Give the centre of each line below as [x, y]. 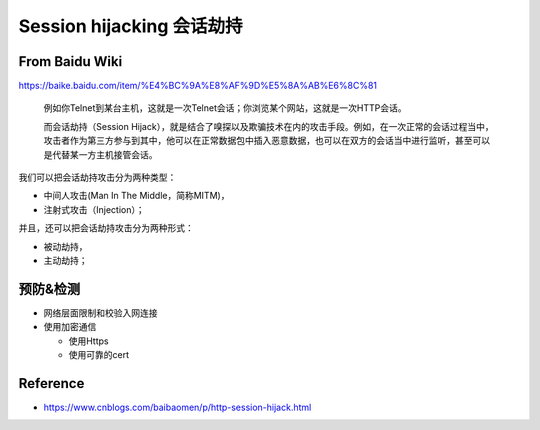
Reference [51, 383]
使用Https [88, 341]
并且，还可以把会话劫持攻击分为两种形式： [106, 228]
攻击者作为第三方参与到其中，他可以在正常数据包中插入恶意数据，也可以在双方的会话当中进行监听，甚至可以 [266, 141]
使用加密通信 [70, 327]
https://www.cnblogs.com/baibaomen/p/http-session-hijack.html [177, 407]
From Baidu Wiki [70, 61]
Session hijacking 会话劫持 [131, 26]
